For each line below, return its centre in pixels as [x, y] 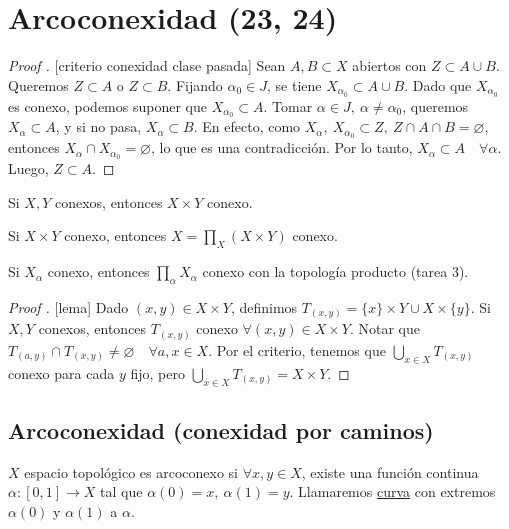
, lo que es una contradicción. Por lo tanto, [281, 147]
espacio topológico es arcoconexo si [131, 471]
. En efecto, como [247, 126]
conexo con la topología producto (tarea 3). [335, 271]
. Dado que [438, 84]
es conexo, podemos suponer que [107, 105]
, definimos [264, 306]
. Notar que [384, 328]
